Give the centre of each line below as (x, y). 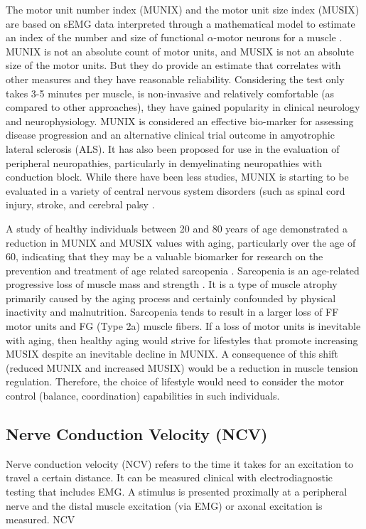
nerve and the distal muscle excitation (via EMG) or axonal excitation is (164, 505)
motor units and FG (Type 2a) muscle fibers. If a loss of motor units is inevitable (183, 326)
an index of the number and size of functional (105, 37)
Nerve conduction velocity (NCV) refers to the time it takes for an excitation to (180, 463)
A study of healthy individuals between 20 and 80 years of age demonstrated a (177, 228)
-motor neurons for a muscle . (278, 37)
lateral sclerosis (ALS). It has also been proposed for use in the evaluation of (173, 148)
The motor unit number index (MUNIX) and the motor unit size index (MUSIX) (183, 9)
